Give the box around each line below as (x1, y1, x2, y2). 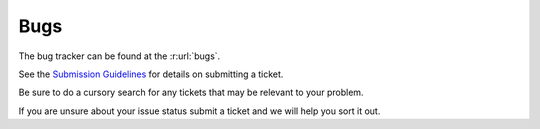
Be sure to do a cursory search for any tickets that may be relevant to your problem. (18, 86, 364, 99)
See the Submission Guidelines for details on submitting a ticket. (18, 68, 284, 80)
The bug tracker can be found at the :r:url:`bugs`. (18, 50, 221, 62)
